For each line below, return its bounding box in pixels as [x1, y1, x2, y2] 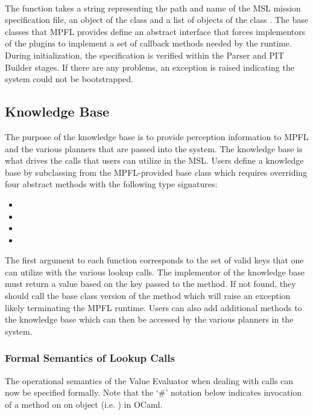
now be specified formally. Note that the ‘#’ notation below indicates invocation [5, 386, 302, 399]
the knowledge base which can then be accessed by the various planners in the [5, 313, 294, 326]
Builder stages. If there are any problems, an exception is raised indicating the [5, 60, 294, 73]
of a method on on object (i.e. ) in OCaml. [5, 397, 163, 410]
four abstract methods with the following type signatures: [5, 178, 218, 190]
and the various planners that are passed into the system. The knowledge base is [5, 142, 303, 155]
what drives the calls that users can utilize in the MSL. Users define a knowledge [5, 154, 304, 167]
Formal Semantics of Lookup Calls [5, 350, 175, 365]
